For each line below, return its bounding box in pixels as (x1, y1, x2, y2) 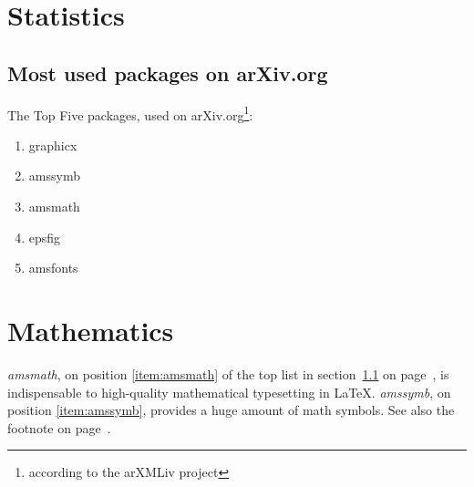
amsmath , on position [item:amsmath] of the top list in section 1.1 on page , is (7, 364, 449, 383)
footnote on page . (7, 418, 111, 437)
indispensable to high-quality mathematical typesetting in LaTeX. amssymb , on (7, 382, 451, 401)
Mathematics (7, 311, 174, 348)
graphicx (28, 135, 77, 154)
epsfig (28, 227, 61, 246)
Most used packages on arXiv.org (7, 58, 328, 87)
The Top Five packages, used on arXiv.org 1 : (7, 102, 253, 124)
